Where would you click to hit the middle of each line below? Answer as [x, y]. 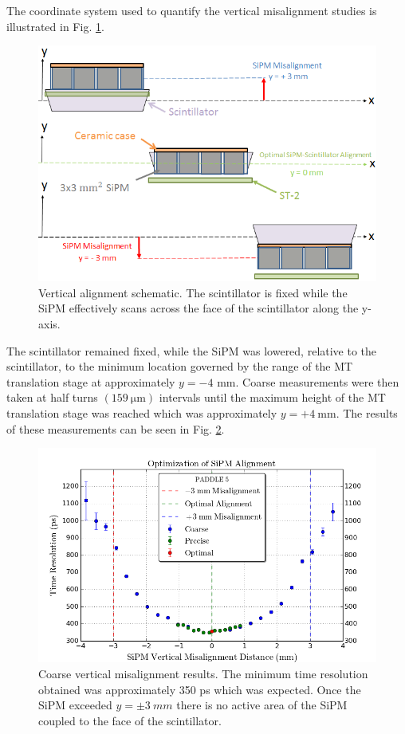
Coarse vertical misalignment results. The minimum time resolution [203, 673]
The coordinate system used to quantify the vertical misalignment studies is [192, 10]
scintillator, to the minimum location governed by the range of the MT [180, 366]
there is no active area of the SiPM [262, 705]
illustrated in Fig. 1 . [55, 26]
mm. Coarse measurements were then [308, 381]
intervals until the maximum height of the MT [272, 397]
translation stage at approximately [91, 381]
